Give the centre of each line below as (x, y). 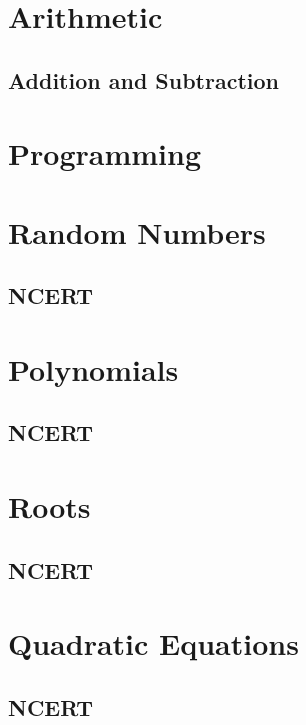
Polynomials (93, 368)
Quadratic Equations (153, 643)
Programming (104, 153)
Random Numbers (137, 231)
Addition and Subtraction (144, 79)
